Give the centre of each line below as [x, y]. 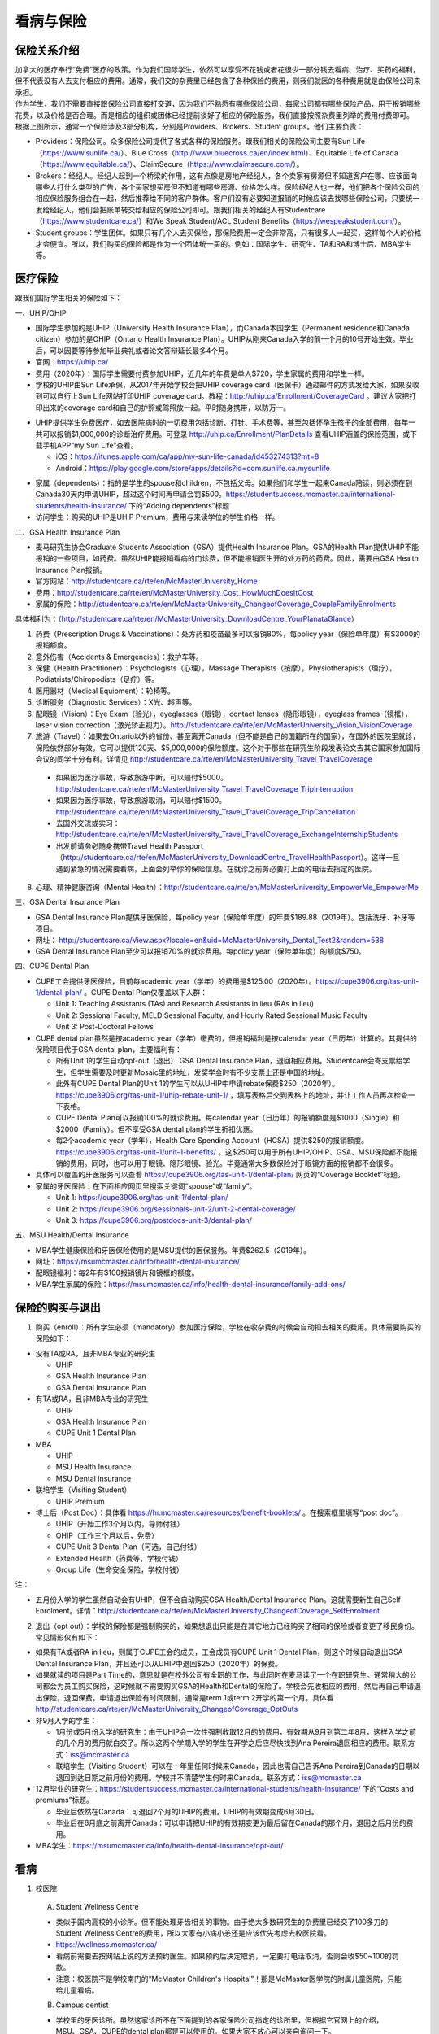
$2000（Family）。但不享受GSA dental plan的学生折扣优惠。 [156, 1129]
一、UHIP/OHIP [41, 312]
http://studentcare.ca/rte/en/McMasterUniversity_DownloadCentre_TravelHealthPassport [212, 858]
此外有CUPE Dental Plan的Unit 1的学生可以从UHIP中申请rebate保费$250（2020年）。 [198, 1084]
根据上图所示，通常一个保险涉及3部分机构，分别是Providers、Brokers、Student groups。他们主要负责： [189, 127]
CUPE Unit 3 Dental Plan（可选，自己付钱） [128, 1547]
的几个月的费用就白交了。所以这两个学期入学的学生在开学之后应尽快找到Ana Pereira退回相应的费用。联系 [232, 1743]
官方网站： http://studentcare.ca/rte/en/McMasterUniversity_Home [146, 581]
